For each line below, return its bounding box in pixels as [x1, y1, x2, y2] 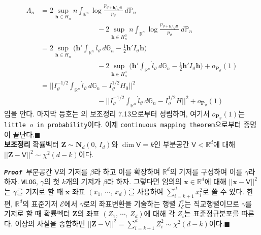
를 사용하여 [128, 186, 164, 196]
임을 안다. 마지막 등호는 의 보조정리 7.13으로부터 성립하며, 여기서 [4, 108, 210, 119]
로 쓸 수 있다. [202, 186, 244, 196]
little [4, 122, 26, 129]
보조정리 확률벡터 [4, 139, 59, 150]
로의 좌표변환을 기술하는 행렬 [83, 198, 176, 209]
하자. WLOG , [4, 176, 38, 187]
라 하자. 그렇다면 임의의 [107, 176, 182, 187]
